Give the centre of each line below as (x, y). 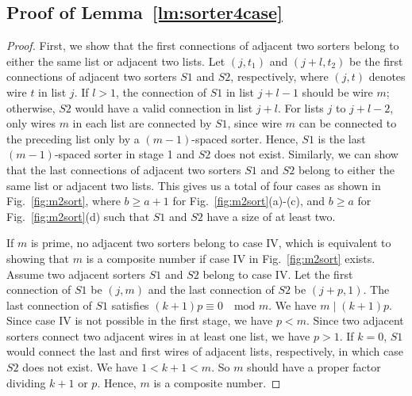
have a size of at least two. (271, 216)
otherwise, (31, 107)
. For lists (300, 107)
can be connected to (348, 123)
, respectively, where (279, 76)
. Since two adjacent (355, 320)
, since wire (255, 123)
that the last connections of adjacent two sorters (124, 169)
